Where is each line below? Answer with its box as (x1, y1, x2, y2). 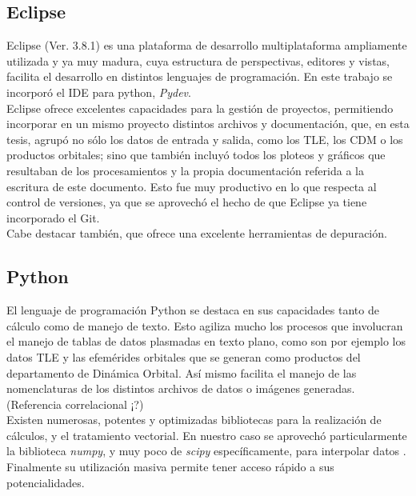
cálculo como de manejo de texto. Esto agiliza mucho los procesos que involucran (6, 317, 403, 334)
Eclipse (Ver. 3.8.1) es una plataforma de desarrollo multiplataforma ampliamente (6, 37, 407, 54)
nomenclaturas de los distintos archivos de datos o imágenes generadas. (6, 380, 355, 397)
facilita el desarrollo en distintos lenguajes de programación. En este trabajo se (6, 68, 393, 85)
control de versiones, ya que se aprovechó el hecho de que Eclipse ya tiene (6, 194, 367, 210)
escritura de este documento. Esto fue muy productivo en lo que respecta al (6, 178, 377, 194)
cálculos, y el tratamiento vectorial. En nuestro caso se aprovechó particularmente (6, 426, 407, 443)
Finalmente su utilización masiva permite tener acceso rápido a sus (6, 458, 334, 475)
